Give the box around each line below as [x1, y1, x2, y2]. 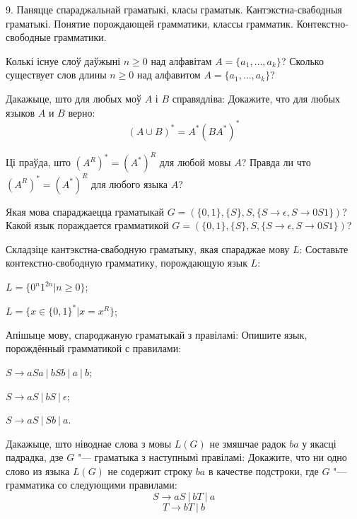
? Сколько [281, 53, 324, 68]
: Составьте [299, 241, 349, 256]
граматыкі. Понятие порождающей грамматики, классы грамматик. [6, 16, 293, 30]
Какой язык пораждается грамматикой [6, 218, 169, 233]
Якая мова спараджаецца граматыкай [6, 204, 165, 218]
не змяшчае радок [209, 436, 286, 450]
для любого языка [91, 176, 168, 191]
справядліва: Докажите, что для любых [172, 91, 340, 105]
